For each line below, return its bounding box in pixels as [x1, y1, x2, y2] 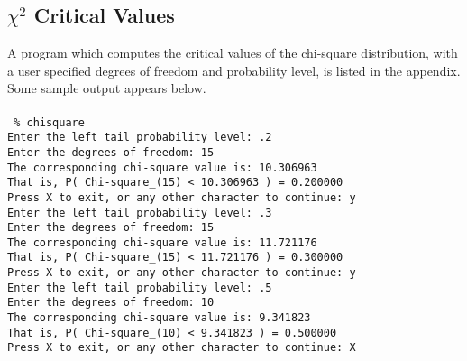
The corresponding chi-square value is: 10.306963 [7, 161, 317, 174]
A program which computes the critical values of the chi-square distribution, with [7, 43, 458, 62]
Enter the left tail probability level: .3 [7, 206, 272, 219]
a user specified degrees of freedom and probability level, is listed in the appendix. [7, 60, 461, 79]
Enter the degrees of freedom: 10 [7, 296, 215, 310]
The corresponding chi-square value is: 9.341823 [7, 311, 311, 325]
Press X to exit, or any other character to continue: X [7, 341, 356, 355]
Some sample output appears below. [7, 79, 206, 97]
